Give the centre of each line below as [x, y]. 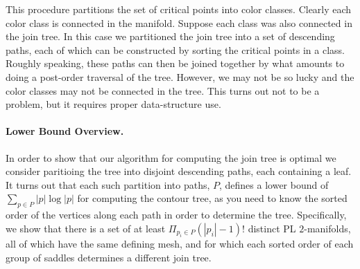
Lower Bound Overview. [65, 131]
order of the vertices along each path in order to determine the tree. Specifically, [176, 215]
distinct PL [272, 228]
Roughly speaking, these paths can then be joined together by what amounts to [175, 63]
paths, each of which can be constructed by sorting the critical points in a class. [175, 49]
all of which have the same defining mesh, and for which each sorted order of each [180, 244]
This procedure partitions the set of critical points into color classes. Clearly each [179, 9]
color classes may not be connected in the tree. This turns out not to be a [163, 90]
